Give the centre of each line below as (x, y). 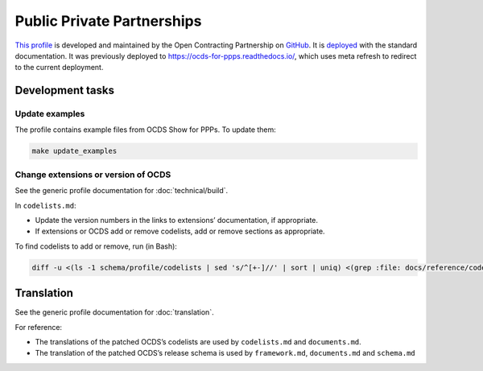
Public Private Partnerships (108, 21)
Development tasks (64, 91)
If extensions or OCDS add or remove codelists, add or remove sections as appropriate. (180, 231)
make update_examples (74, 151)
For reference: (39, 327)
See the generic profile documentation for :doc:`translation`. (114, 312)
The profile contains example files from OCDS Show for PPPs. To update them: (146, 130)
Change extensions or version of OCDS (93, 175)
